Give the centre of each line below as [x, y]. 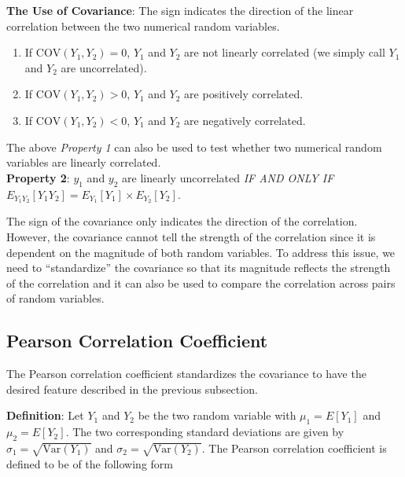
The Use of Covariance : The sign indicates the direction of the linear [180, 10]
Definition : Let [45, 415]
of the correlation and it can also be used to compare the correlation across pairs [201, 283]
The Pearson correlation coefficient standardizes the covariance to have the [186, 374]
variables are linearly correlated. [84, 162]
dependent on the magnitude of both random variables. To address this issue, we [201, 252]
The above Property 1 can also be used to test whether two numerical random [194, 147]
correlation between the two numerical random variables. [143, 26]
